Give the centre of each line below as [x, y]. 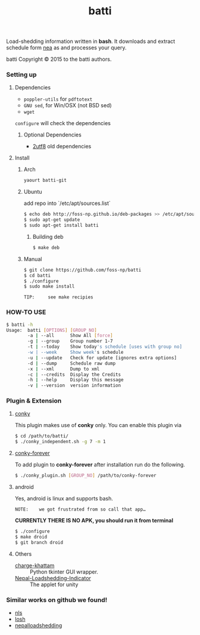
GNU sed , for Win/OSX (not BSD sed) [68, 105]
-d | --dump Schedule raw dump [72, 363]
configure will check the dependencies [63, 123]
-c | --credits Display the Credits [74, 374]
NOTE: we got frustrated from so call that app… [80, 510]
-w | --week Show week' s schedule [76, 353]
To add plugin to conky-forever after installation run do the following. [100, 465]
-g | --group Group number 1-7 [70, 341]
